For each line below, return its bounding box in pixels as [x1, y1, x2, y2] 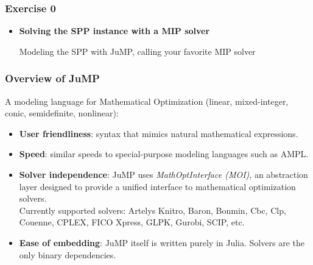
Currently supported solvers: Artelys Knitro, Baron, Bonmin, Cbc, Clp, [19, 203, 286, 216]
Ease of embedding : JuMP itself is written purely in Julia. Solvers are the [19, 236, 304, 249]
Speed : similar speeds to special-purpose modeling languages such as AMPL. [19, 147, 309, 160]
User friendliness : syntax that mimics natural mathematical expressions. [19, 127, 298, 140]
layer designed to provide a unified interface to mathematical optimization [19, 180, 296, 193]
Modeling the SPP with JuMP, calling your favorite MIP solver [19, 44, 256, 57]
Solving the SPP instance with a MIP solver [19, 24, 210, 37]
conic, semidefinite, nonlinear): [5, 107, 119, 119]
